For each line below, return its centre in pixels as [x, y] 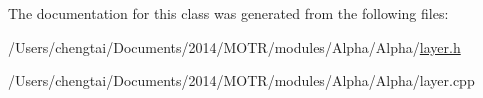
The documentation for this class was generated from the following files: [228, 13]
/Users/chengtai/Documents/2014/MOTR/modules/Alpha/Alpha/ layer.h [234, 46]
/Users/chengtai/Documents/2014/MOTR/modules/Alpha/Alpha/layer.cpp [241, 80]
